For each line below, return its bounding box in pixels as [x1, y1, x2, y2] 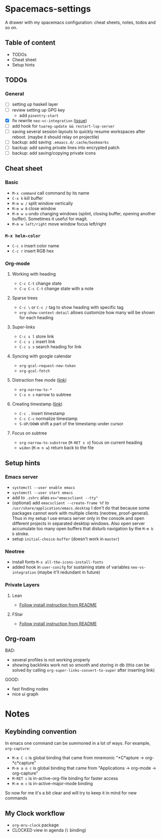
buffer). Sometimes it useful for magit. [12, 216, 88, 222]
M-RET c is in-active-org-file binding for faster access [12, 775, 118, 781]
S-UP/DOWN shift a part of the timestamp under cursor [19, 421, 124, 427]
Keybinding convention [5, 727, 77, 736]
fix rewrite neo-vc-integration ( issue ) [12, 117, 88, 123]
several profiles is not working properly [12, 657, 90, 663]
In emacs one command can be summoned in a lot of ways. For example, [5, 741, 151, 746]
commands [5, 795, 28, 801]
